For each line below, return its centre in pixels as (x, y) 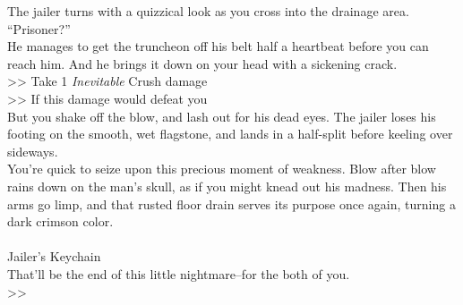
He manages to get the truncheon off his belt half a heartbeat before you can (218, 46)
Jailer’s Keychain (54, 256)
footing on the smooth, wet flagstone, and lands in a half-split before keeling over (230, 134)
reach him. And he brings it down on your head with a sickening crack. (202, 63)
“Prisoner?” (39, 28)
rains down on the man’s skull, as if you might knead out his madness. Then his (227, 186)
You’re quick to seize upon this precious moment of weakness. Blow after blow (222, 169)
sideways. (33, 151)
